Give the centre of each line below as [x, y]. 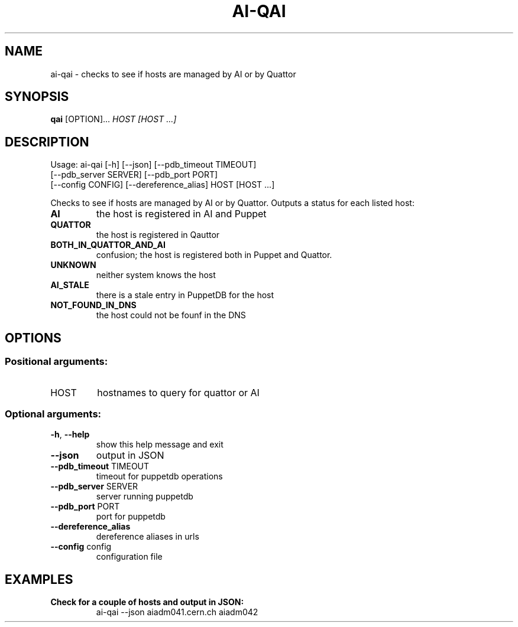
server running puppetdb [145, 497]
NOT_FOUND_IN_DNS [93, 305]
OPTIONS [33, 338]
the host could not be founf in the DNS [171, 315]
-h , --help [70, 435]
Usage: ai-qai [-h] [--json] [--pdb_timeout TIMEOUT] [153, 165]
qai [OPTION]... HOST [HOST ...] [114, 119]
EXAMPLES [39, 579]
